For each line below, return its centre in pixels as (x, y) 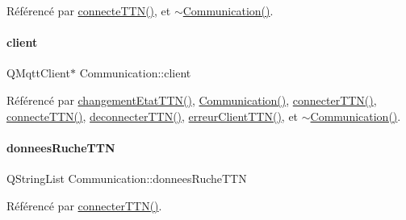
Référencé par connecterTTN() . (84, 205)
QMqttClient (38, 73)
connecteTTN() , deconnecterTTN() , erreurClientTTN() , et (153, 116)
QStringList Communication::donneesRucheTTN (127, 178)
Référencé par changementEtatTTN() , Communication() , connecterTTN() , (192, 100)
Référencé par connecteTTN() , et (89, 10)
